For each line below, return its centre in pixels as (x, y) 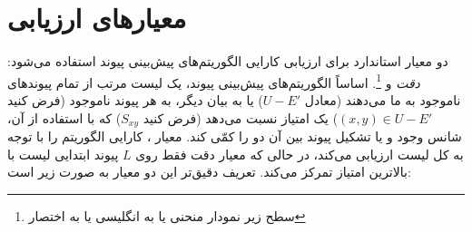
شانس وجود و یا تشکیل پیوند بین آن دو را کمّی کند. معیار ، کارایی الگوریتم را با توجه (235, 136)
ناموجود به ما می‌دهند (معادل (383, 99)
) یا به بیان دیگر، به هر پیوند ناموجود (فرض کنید (135, 99)
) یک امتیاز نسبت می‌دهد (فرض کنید (241, 117)
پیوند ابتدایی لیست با (63, 154)
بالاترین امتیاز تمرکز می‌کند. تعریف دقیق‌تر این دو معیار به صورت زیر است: (209, 172)
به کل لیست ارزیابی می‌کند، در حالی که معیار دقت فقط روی (300, 154)
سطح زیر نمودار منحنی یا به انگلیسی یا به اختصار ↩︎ (167, 215)
